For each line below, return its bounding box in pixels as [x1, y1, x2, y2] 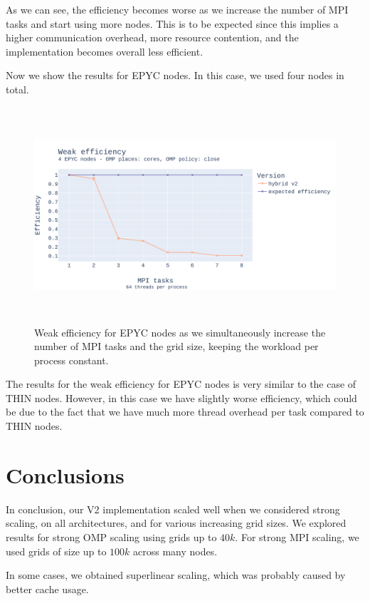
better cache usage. [6, 581, 89, 596]
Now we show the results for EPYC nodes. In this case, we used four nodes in [6, 68, 344, 83]
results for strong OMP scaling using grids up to [6, 529, 217, 544]
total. [6, 81, 29, 96]
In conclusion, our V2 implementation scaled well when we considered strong [6, 501, 340, 516]
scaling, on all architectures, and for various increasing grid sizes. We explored [6, 515, 347, 530]
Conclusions [6, 460, 125, 489]
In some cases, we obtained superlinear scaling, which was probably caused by [6, 567, 346, 582]
